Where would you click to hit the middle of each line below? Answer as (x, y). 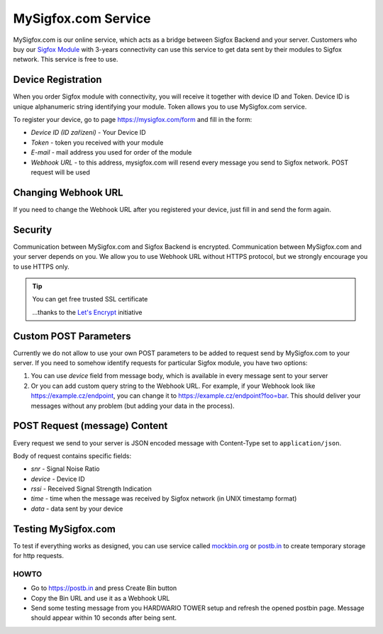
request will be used (60, 172)
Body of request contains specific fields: (72, 456)
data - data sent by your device (77, 508)
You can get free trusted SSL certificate (90, 299)
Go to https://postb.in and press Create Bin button (104, 588)
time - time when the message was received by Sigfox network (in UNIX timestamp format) (164, 499)
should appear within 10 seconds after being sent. (104, 618)
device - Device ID (58, 479)
